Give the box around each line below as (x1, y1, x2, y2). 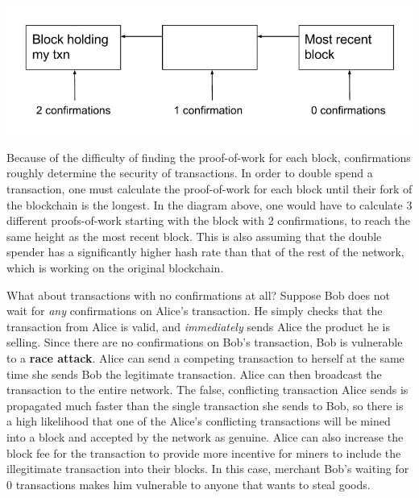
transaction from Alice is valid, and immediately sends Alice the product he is (6, 317, 391, 334)
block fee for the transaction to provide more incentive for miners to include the (6, 444, 401, 461)
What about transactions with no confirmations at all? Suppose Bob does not (6, 286, 390, 303)
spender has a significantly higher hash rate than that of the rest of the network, (6, 243, 404, 260)
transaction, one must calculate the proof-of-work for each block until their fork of (6, 181, 413, 197)
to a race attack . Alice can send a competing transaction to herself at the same (6, 349, 404, 366)
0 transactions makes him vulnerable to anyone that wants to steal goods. (6, 475, 371, 492)
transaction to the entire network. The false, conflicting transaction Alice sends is (6, 381, 409, 398)
